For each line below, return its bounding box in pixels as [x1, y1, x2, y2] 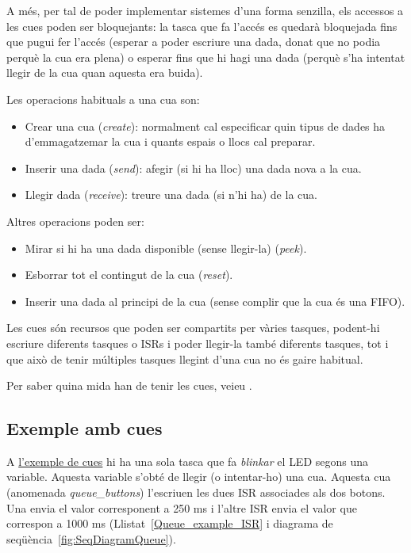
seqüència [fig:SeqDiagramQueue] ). [6, 530, 176, 547]
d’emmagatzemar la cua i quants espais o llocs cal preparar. [25, 133, 316, 150]
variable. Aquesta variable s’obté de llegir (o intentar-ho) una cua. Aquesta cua [6, 468, 391, 485]
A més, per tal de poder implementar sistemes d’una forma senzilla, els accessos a [6, 2, 404, 18]
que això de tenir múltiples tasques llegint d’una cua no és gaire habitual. [6, 350, 363, 367]
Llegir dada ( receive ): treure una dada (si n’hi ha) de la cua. [25, 186, 317, 203]
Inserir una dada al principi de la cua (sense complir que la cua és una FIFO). [25, 292, 405, 309]
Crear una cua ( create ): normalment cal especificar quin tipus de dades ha [25, 117, 386, 134]
